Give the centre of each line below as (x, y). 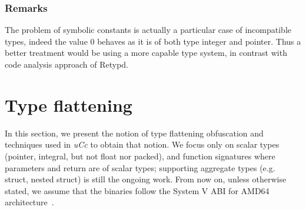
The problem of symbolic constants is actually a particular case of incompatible (148, 30)
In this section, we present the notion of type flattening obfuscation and (134, 133)
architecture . (29, 202)
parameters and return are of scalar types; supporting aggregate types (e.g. (140, 167)
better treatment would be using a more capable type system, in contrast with (146, 53)
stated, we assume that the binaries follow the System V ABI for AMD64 (137, 190)
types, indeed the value (46, 41)
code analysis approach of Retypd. (67, 64)
